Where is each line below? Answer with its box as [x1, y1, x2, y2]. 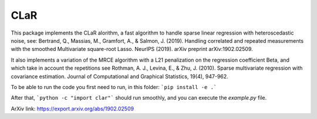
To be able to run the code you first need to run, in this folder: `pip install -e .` [11, 83, 217, 90]
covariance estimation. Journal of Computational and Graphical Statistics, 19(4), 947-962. [11, 73, 228, 80]
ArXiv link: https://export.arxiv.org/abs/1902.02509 [11, 105, 134, 112]
